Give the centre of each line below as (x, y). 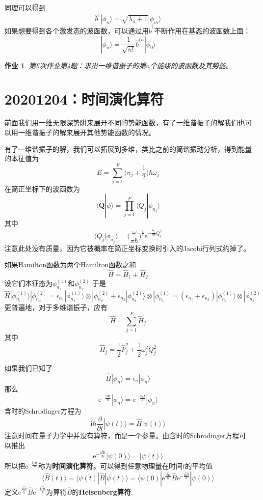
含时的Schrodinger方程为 (43, 411)
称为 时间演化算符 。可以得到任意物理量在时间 (110, 466)
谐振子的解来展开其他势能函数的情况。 (93, 132)
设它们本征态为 (28, 283)
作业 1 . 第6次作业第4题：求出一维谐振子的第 (75, 65)
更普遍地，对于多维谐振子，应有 (56, 307)
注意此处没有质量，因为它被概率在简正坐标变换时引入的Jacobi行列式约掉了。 (128, 248)
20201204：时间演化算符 (84, 99)
